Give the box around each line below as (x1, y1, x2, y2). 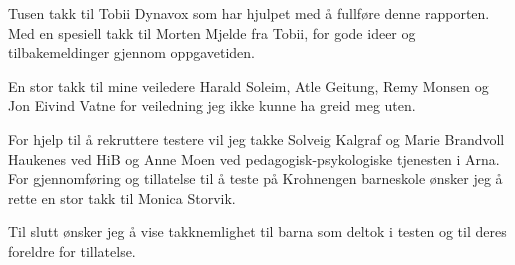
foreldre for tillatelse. (8, 240, 136, 261)
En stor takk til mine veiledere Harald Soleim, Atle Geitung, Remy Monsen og (8, 75, 489, 96)
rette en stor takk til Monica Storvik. (8, 187, 236, 208)
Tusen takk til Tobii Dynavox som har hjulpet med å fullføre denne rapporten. (8, 3, 490, 23)
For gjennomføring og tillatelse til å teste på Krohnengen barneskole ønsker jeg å (8, 168, 503, 189)
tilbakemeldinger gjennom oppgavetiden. (8, 42, 256, 63)
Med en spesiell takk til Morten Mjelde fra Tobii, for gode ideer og (8, 22, 416, 43)
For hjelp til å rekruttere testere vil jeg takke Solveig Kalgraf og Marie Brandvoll (8, 128, 505, 149)
